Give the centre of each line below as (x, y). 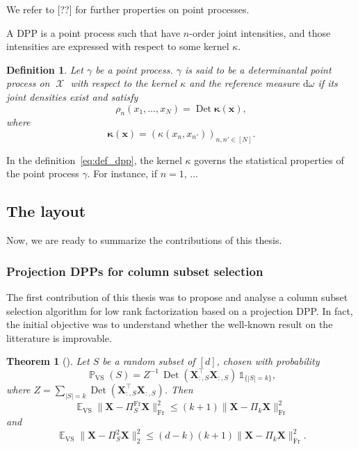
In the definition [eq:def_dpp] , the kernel (94, 160)
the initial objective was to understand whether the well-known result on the (170, 324)
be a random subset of (149, 361)
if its (328, 83)
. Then (179, 389)
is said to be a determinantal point (258, 69)
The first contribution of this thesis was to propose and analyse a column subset (177, 297)
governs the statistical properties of (269, 160)
